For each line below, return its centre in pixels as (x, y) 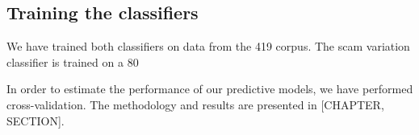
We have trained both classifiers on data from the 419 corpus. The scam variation (208, 46)
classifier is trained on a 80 (73, 61)
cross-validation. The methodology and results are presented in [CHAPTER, (195, 104)
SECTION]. (36, 120)
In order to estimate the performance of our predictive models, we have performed (210, 89)
